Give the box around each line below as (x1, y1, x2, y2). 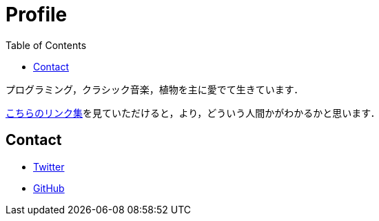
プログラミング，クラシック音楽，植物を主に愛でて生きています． (6, 83, 304, 95)
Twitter (33, 160, 65, 173)
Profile (6, 3, 68, 26)
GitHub (33, 182, 65, 194)
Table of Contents (6, 39, 87, 51)
